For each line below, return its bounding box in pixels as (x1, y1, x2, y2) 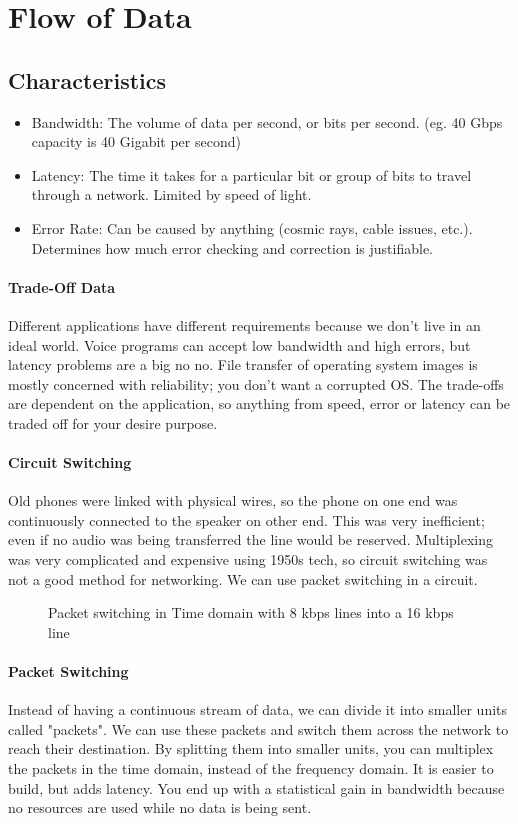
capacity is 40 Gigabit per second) (31, 131, 241, 152)
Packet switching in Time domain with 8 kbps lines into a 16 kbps (48, 602, 454, 623)
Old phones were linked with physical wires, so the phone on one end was (8, 490, 458, 511)
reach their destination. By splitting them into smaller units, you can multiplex (8, 738, 494, 759)
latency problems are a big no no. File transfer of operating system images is (8, 354, 478, 375)
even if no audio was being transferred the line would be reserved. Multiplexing (8, 529, 494, 550)
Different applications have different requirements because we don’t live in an (8, 314, 481, 335)
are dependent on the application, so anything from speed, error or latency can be (8, 393, 511, 414)
